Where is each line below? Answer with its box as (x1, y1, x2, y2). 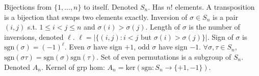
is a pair (213, 11, 238, 22)
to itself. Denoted (84, 2, 138, 12)
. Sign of (207, 31, 234, 42)
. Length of (145, 21, 180, 32)
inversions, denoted (4, 31, 64, 42)
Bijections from (4, 2, 52, 12)
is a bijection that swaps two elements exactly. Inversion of (4, 11, 188, 22)
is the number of (189, 21, 240, 32)
